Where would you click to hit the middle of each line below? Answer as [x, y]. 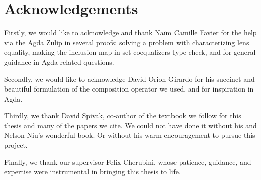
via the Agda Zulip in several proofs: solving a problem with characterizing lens [127, 42]
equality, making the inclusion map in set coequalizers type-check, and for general [130, 52]
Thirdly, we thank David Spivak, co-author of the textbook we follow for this [123, 115]
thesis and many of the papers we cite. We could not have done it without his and [130, 125]
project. [16, 145]
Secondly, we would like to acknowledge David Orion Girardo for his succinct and [129, 79]
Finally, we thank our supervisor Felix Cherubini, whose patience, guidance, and [128, 162]
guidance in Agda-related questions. [59, 62]
